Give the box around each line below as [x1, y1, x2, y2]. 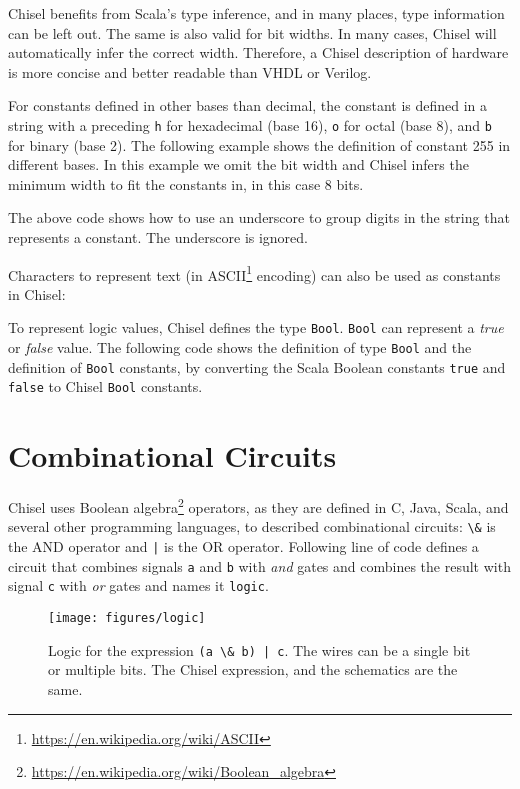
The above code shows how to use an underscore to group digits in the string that [8, 207, 510, 228]
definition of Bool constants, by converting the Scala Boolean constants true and [8, 356, 506, 377]
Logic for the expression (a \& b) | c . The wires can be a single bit [48, 639, 471, 660]
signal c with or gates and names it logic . [8, 575, 269, 596]
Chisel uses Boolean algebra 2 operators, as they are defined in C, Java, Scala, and [8, 494, 509, 517]
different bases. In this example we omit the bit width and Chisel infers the [8, 154, 469, 175]
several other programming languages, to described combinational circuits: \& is [8, 516, 496, 537]
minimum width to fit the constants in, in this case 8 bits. [8, 173, 364, 194]
